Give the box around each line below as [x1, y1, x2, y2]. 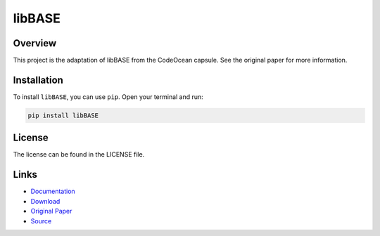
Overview [13, 37, 57, 49]
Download [30, 197, 61, 205]
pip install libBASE [27, 111, 99, 119]
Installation [13, 74, 63, 86]
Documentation [30, 187, 75, 196]
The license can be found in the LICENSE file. [13, 150, 145, 159]
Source [30, 216, 52, 225]
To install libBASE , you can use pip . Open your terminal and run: [13, 92, 203, 101]
